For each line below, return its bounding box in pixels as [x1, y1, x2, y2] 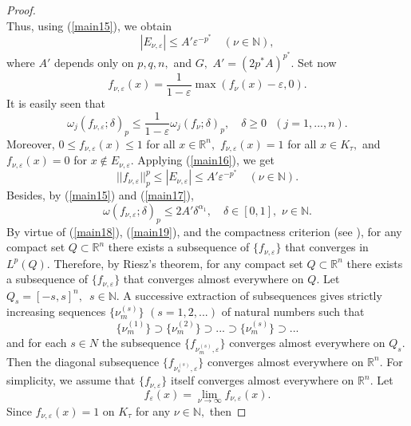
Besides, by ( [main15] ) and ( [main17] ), [6, 187, 194, 203]
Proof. [6, 2, 36, 18]
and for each [6, 333, 67, 350]
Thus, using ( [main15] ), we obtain [6, 17, 172, 34]
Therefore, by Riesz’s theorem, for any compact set [53, 254, 303, 271]
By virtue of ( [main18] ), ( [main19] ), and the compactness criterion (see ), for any [6, 223, 402, 239]
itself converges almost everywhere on [171, 372, 354, 389]
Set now [298, 53, 337, 70]
